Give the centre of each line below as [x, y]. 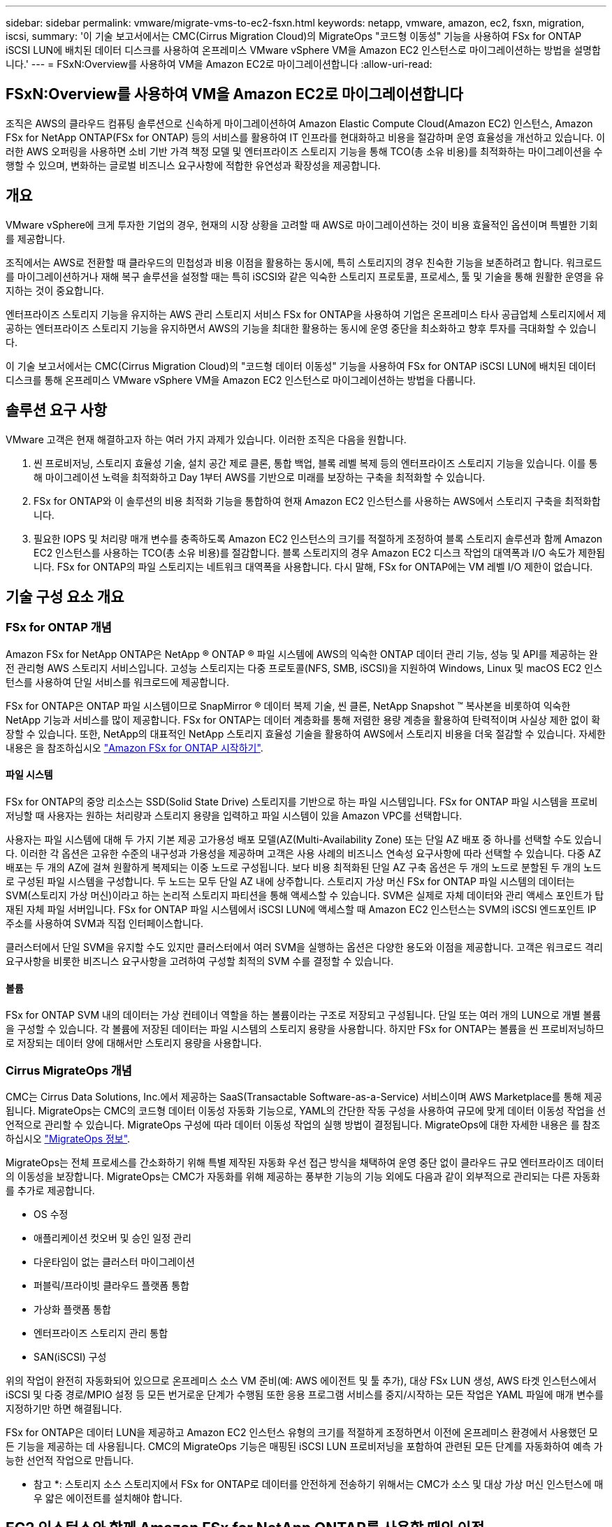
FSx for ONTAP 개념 [59, 628]
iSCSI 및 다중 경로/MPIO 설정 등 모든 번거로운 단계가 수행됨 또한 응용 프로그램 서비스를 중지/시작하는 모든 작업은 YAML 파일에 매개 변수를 [305, 1394]
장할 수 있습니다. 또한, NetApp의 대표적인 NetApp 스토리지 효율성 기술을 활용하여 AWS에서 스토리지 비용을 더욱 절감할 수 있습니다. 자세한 [306, 733]
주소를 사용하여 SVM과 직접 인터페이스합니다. [104, 923]
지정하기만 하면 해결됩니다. [64, 1408]
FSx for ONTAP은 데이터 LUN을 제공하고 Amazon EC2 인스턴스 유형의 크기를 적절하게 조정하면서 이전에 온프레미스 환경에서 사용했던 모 [302, 1432]
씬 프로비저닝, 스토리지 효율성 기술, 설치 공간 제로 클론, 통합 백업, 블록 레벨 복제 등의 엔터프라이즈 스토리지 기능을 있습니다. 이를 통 [316, 463]
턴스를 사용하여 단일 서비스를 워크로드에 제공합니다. [117, 682]
